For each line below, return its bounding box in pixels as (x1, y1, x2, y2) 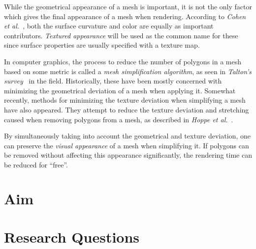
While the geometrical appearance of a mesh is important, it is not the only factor (4, 1, 252, 11)
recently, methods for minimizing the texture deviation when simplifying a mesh (4, 95, 246, 105)
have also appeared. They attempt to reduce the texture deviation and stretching (4, 104, 249, 114)
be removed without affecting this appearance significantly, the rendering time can (4, 150, 252, 160)
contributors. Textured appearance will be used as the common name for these (4, 30, 238, 40)
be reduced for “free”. (4, 159, 68, 169)
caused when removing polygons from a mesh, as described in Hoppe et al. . (4, 114, 233, 124)
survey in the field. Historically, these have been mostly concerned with (4, 76, 222, 86)
